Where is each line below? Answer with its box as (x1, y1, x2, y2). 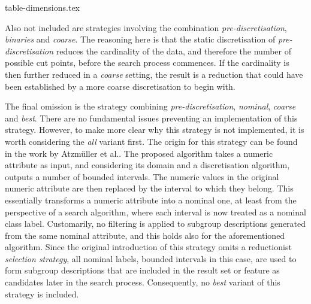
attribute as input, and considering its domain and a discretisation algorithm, (5, 159, 290, 171)
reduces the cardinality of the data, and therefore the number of (56, 44, 292, 57)
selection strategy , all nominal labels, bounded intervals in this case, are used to (5, 252, 297, 265)
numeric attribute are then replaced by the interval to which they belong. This (5, 182, 294, 194)
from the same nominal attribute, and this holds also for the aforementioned (5, 229, 285, 241)
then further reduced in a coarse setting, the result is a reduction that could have (5, 68, 303, 80)
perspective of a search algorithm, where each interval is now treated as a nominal (5, 205, 306, 218)
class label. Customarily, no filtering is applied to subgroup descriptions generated (5, 217, 306, 230)
